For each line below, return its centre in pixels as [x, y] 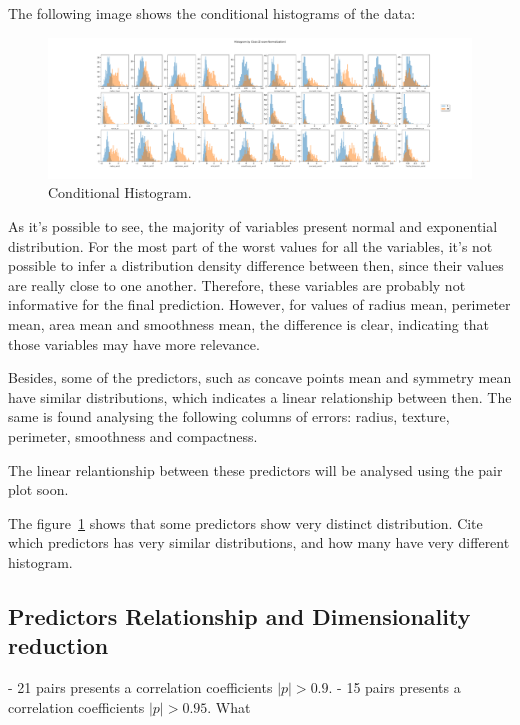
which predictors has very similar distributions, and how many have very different [259, 542]
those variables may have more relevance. [134, 343]
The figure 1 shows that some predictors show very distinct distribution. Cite [245, 522]
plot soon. [38, 489]
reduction [58, 645]
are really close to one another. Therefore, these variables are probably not [237, 284]
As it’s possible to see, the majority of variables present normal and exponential [253, 225]
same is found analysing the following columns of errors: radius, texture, [229, 416]
